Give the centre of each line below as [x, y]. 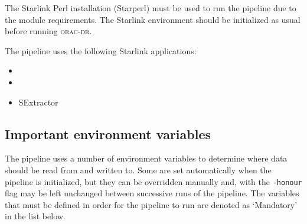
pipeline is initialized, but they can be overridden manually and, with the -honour [153, 181]
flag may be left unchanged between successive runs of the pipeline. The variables [152, 193]
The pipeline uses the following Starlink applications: [101, 50]
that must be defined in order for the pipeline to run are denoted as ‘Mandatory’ [151, 204]
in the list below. [35, 216]
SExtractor [38, 102]
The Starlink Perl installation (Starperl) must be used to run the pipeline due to [151, 8]
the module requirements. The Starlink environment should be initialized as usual [153, 19]
